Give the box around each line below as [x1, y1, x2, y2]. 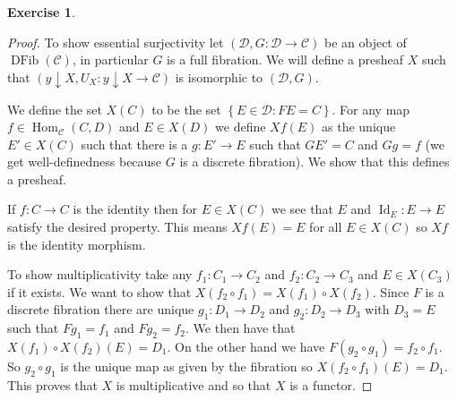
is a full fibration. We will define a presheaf [167, 50, 404, 69]
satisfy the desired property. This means [7, 217, 228, 236]
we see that [271, 200, 333, 218]
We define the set [7, 99, 102, 118]
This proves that [7, 375, 98, 394]
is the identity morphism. [7, 234, 146, 253]
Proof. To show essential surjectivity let [7, 32, 224, 51]
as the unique [322, 117, 396, 136]
